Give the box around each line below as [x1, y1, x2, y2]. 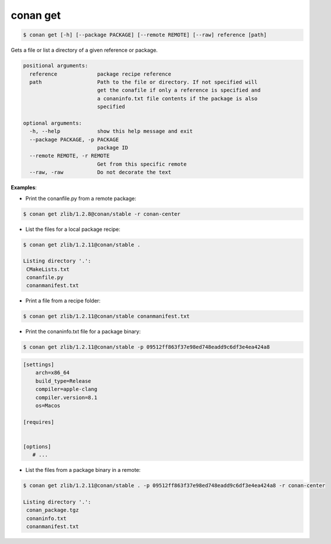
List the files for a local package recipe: [25, 226, 121, 233]
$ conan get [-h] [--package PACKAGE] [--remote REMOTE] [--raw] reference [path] [23, 32, 267, 38]
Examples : [11, 184, 37, 191]
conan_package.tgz [26, 507, 79, 514]
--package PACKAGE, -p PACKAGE [29, 136, 119, 143]
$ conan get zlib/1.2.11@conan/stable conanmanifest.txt [23, 313, 190, 319]
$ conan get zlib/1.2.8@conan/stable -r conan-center [23, 210, 181, 217]
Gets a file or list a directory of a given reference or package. [11, 47, 158, 54]
